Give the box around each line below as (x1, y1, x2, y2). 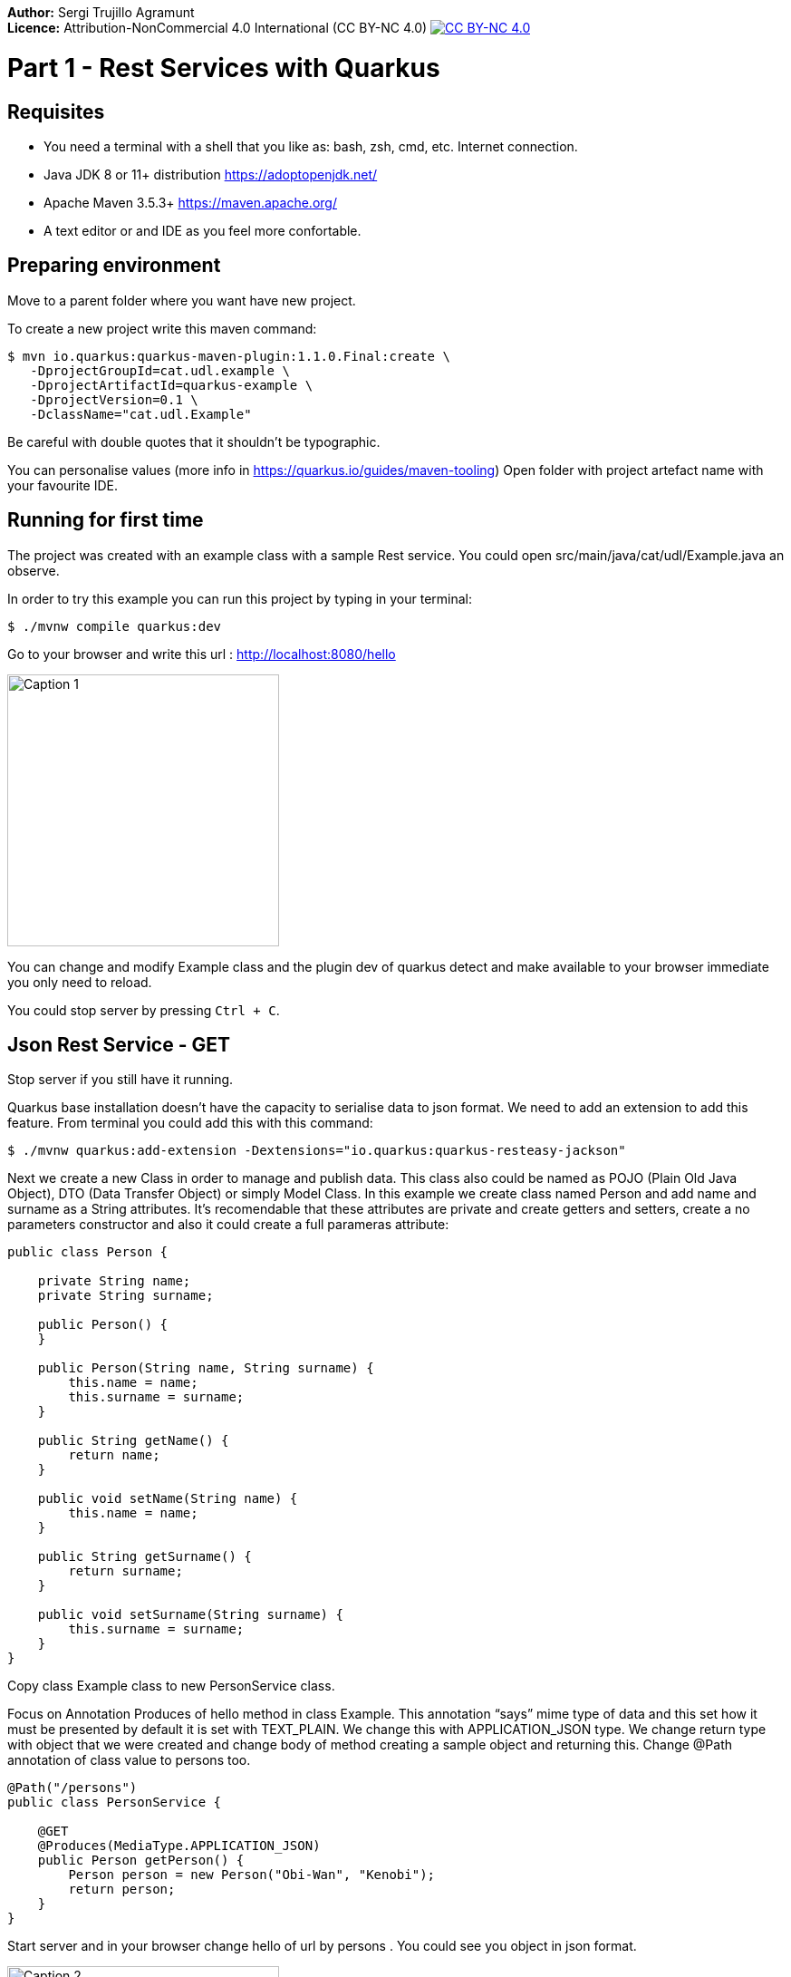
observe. (7, 562, 60, 578)
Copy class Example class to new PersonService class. (7, 1678, 335, 1694)
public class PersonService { (7, 1795, 222, 1810)
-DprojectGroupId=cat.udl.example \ (30, 363, 290, 378)
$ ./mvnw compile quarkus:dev (7, 618, 222, 634)
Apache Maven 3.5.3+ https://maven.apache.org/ (43, 194, 337, 210)
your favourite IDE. (7, 477, 119, 493)
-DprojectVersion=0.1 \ (30, 392, 198, 407)
